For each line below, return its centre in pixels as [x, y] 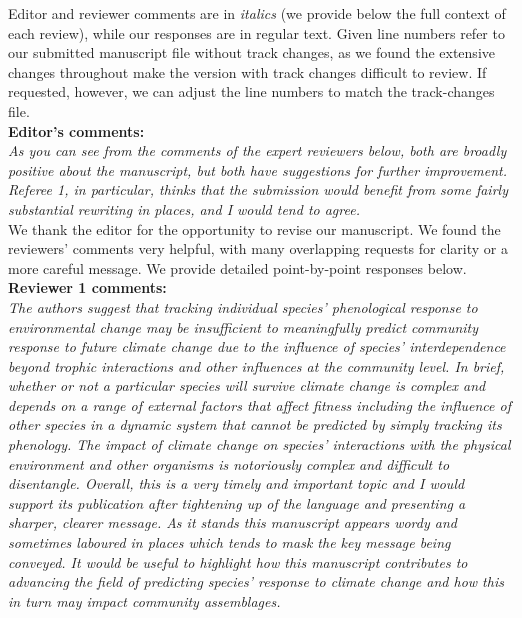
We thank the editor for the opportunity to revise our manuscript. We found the [254, 228]
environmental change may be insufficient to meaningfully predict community [243, 326]
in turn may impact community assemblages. [144, 600]
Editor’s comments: [76, 130]
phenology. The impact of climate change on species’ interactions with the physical [259, 444]
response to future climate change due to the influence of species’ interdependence [257, 346]
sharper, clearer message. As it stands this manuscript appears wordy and [232, 522]
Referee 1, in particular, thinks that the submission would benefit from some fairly [258, 189]
